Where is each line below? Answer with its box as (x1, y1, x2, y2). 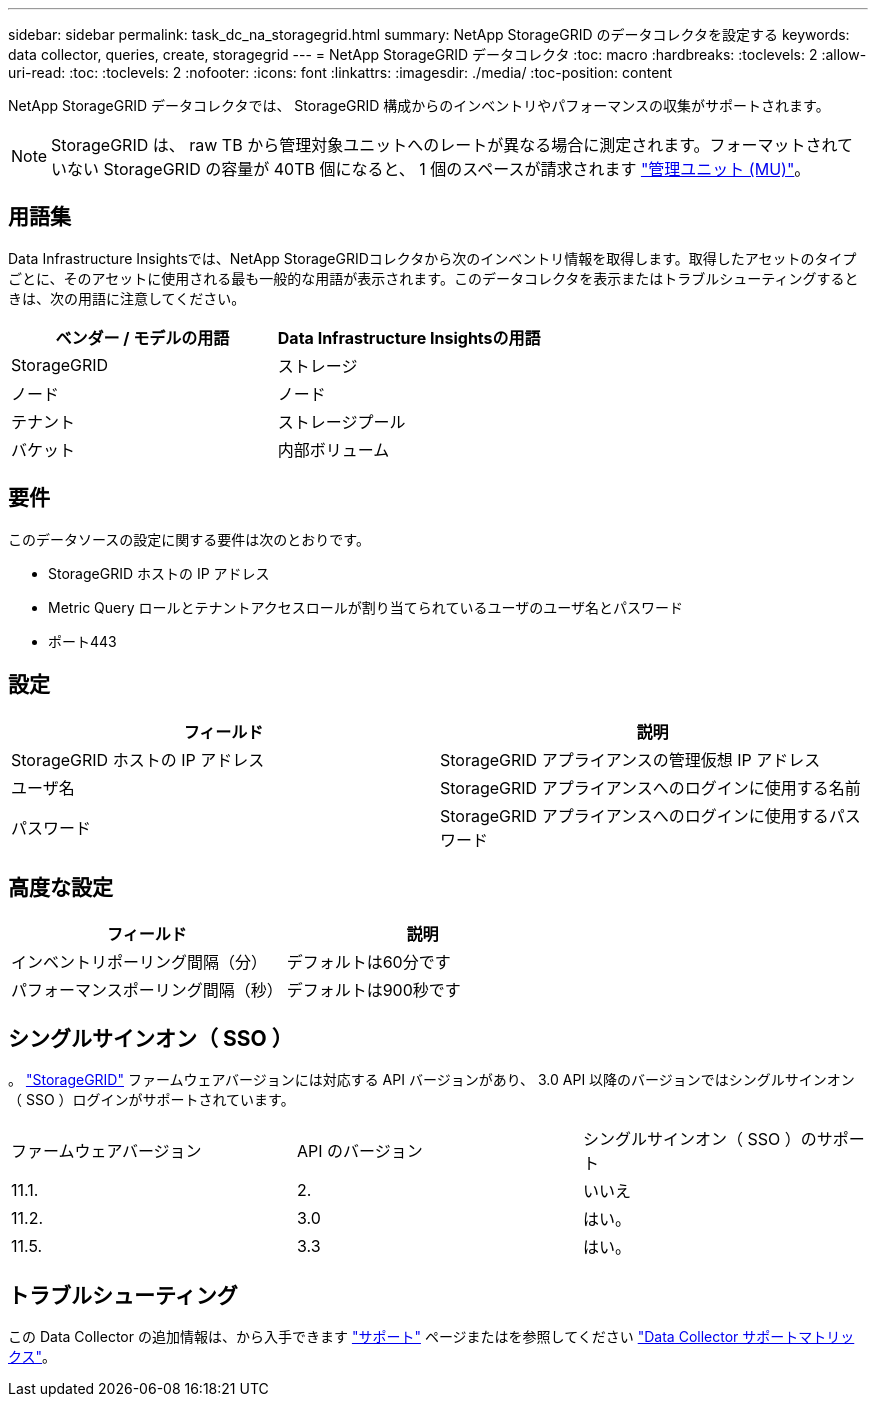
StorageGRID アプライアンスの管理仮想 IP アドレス (440, 749, 821, 770)
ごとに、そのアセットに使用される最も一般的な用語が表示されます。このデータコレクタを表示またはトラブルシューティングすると (8, 269, 859, 287)
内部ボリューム (277, 439, 390, 460)
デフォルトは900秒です (286, 980, 461, 1001)
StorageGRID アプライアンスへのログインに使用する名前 (440, 777, 861, 798)
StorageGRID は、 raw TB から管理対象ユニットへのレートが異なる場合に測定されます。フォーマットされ (51, 135, 838, 155)
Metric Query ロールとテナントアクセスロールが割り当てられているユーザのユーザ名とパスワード (48, 598, 683, 616)
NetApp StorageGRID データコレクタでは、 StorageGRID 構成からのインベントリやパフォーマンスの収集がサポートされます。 (8, 97, 830, 114)
